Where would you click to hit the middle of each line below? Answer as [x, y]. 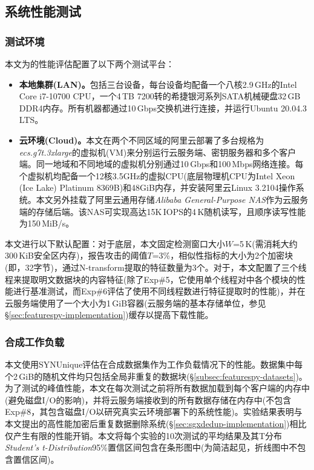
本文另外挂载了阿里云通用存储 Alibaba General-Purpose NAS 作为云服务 [172, 199]
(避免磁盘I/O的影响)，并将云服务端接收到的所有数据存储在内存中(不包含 [148, 399]
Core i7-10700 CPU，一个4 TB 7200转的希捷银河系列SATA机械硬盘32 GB [160, 96]
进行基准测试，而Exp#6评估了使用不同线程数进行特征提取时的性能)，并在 [159, 291]
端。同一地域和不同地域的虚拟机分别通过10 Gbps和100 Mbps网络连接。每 [161, 164]
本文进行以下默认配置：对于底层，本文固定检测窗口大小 [115, 243]
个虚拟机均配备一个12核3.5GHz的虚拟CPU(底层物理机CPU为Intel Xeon [157, 175]
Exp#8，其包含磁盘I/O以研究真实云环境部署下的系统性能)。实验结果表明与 [154, 412]
